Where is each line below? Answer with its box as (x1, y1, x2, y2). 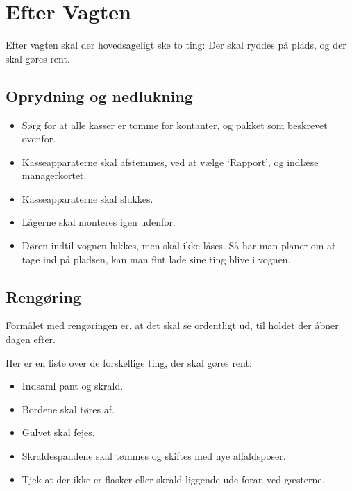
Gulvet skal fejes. (22, 425, 95, 440)
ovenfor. (22, 131, 56, 146)
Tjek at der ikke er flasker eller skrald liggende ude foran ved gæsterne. (22, 472, 325, 486)
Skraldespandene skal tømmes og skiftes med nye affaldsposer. (22, 449, 286, 463)
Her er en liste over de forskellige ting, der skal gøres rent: (6, 355, 252, 369)
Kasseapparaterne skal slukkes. (22, 191, 153, 206)
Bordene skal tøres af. (22, 401, 115, 416)
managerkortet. (22, 168, 87, 183)
